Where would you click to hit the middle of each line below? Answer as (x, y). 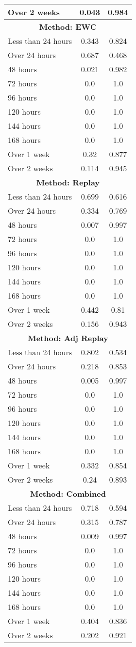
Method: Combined (68, 494)
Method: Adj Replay (68, 338)
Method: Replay (68, 182)
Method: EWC (68, 27)
